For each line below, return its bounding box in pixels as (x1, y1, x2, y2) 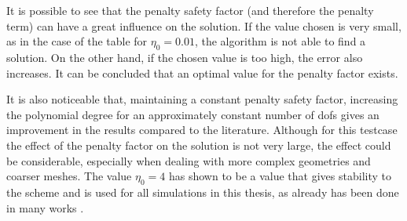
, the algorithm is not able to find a (194, 33, 366, 49)
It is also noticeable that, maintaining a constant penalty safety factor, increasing (6, 91, 398, 107)
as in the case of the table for (6, 33, 148, 49)
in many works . (6, 199, 84, 216)
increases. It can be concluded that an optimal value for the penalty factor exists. (6, 64, 398, 81)
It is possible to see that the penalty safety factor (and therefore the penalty (6, 2, 374, 18)
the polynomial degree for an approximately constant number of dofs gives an (6, 106, 379, 122)
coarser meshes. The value (6, 168, 132, 184)
